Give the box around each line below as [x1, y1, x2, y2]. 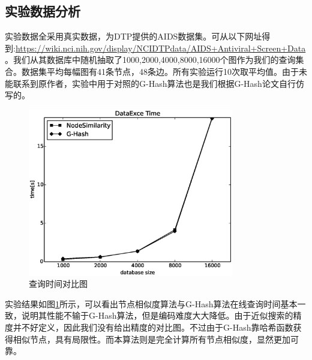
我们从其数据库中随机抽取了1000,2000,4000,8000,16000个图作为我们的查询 [13, 53, 296, 66]
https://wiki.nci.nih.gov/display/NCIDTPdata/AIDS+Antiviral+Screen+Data [15, 41, 306, 54]
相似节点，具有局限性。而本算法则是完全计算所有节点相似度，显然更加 [13, 332, 290, 345]
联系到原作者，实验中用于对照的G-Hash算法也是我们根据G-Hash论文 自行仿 [13, 77, 304, 89]
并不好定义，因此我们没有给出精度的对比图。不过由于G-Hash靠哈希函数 [13, 321, 293, 334]
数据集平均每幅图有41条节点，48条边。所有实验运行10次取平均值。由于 [21, 65, 299, 77]
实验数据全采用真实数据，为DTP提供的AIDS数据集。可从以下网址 [5, 30, 262, 43]
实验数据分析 [5, 2, 80, 20]
